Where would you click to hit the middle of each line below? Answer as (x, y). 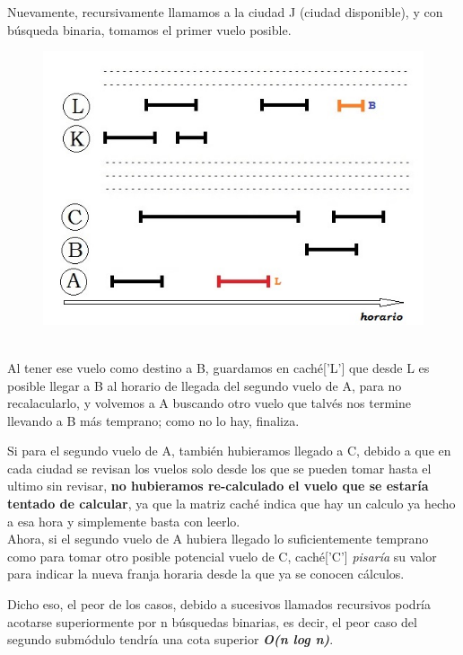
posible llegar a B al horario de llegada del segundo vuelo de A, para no (205, 385)
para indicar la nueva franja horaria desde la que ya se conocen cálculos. (206, 574)
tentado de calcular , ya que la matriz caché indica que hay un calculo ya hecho (231, 504)
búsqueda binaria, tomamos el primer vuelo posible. (149, 29)
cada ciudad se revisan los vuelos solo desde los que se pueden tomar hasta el (219, 468)
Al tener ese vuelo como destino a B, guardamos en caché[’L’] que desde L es (218, 367)
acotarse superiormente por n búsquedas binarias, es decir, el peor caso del (212, 621)
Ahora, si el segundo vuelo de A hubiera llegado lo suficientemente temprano (218, 539)
